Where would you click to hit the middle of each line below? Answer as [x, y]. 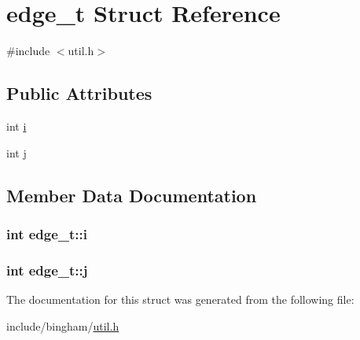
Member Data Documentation [132, 195]
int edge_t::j [47, 270]
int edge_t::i [47, 233]
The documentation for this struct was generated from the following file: [180, 299]
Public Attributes [79, 93]
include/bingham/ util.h [63, 325]
